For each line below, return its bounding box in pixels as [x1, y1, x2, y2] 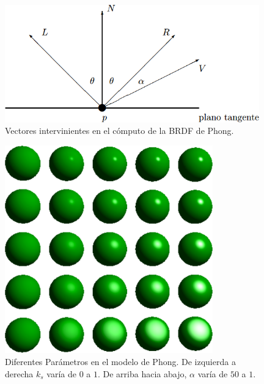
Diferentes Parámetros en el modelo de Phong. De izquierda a [5, 355, 236, 367]
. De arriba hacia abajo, [97, 367, 187, 380]
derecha [5, 367, 34, 380]
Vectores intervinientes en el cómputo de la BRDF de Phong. [5, 124, 234, 137]
